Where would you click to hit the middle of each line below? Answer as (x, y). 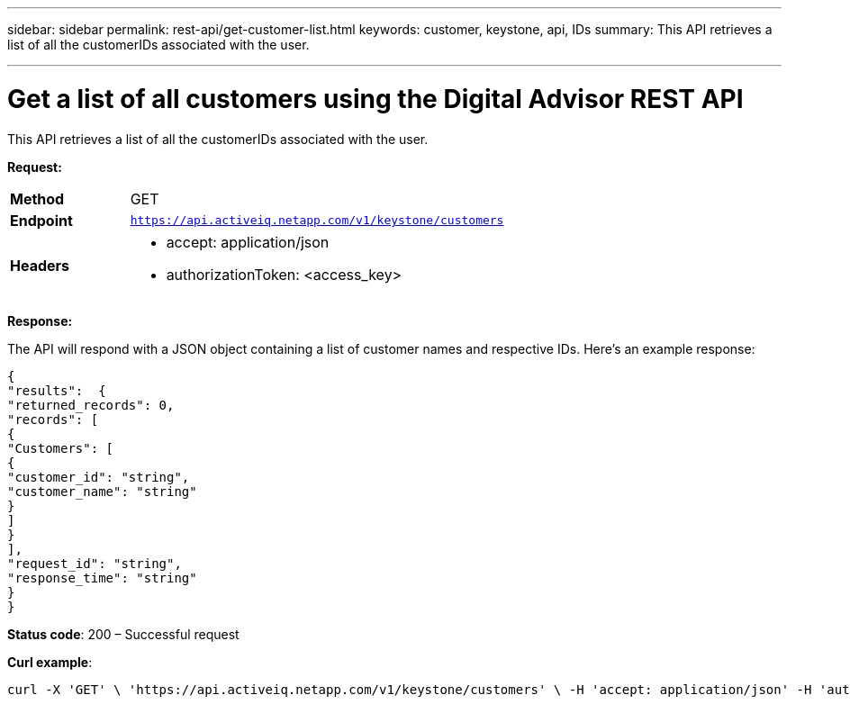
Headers (40, 265)
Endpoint (41, 220)
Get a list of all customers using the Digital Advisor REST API (375, 99)
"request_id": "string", (95, 563)
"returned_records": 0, (91, 405)
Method (37, 199)
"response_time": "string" (102, 578)
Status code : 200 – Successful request (123, 634)
